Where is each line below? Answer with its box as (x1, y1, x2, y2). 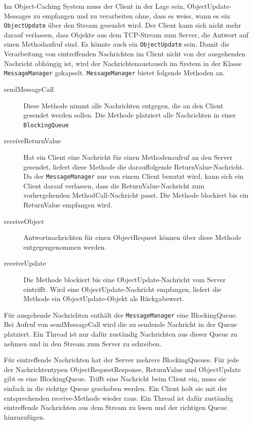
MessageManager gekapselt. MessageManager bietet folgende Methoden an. (4, 68, 225, 78)
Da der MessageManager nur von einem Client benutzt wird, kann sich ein (23, 171, 244, 181)
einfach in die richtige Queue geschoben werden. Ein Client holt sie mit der (4, 383, 228, 393)
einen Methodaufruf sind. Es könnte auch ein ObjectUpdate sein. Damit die (4, 39, 230, 49)
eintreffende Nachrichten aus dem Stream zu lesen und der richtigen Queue (4, 402, 227, 412)
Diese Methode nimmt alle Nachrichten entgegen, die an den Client (23, 100, 223, 110)
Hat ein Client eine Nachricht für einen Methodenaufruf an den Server (23, 152, 233, 162)
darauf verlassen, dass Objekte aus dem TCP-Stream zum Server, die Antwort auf (4, 29, 249, 39)
